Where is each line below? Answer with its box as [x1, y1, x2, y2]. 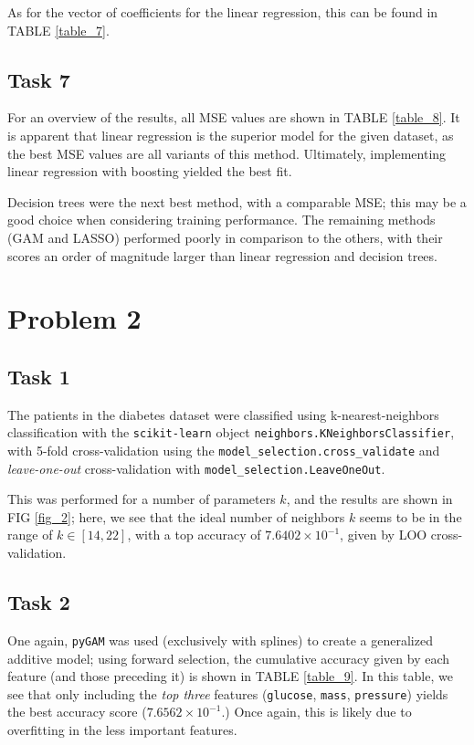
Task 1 [7, 362, 70, 390]
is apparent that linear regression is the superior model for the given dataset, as [7, 125, 454, 144]
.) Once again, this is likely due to [221, 702, 412, 721]
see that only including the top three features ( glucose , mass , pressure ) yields [7, 684, 448, 703]
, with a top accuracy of [127, 525, 261, 544]
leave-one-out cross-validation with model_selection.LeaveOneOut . [7, 458, 385, 477]
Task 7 [7, 65, 70, 93]
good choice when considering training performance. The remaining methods [7, 210, 436, 229]
